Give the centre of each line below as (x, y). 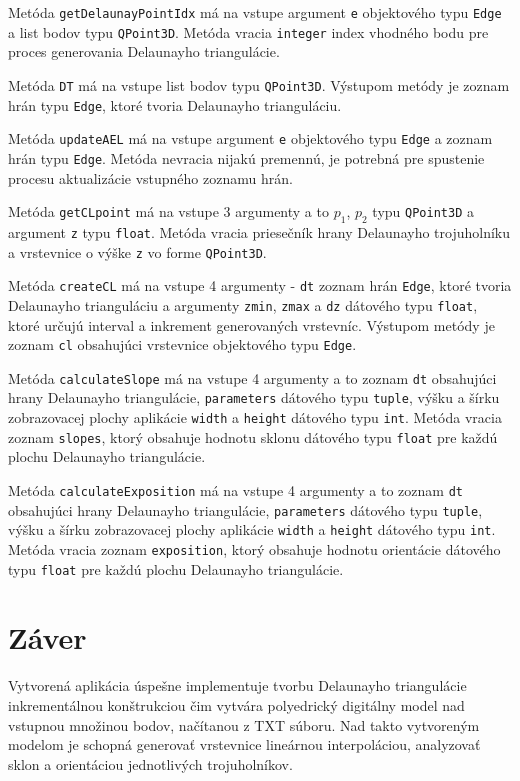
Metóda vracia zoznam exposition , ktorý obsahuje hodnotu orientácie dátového (254, 548)
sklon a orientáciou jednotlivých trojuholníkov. (150, 763)
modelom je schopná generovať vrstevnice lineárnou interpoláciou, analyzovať (244, 744)
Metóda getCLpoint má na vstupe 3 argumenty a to (168, 211)
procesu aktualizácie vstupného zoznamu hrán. (150, 177)
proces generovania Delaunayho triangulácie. (144, 51)
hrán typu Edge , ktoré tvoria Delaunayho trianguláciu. (175, 104)
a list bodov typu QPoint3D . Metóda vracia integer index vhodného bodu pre (248, 31)
